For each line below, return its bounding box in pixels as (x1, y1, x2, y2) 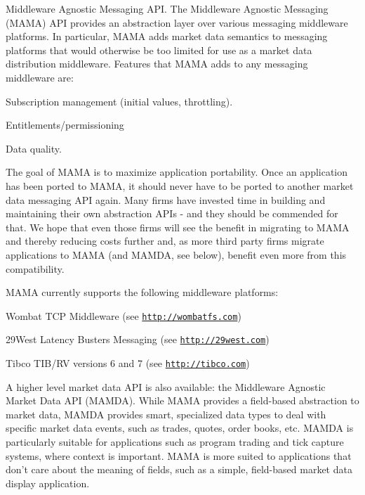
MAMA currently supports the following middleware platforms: (6, 285, 279, 300)
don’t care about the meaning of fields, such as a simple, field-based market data (6, 462, 352, 477)
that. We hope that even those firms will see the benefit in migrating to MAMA (6, 219, 350, 234)
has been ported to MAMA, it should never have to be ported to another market (6, 178, 354, 193)
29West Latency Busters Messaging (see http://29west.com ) (6, 332, 270, 347)
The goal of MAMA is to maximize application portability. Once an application (6, 165, 348, 179)
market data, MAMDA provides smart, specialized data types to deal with (6, 406, 326, 421)
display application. (6, 475, 90, 490)
